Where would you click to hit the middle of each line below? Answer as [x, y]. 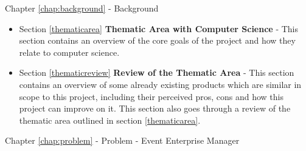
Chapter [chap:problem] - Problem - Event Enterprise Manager [122, 140]
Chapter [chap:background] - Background [82, 8]
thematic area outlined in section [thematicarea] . [110, 120]
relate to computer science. [69, 52]
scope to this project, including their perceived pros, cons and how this [151, 96]
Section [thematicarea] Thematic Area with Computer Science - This [159, 28]
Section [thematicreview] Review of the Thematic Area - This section [157, 72]
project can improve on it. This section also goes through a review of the [155, 108]
